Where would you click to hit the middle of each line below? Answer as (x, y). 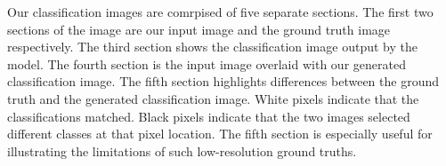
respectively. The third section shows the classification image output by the (212, 47)
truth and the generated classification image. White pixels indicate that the (213, 98)
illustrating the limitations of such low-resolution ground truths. (182, 150)
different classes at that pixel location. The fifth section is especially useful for (220, 134)
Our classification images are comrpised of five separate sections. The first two (220, 12)
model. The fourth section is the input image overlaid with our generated (207, 63)
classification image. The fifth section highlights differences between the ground (223, 81)
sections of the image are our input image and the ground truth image (199, 29)
